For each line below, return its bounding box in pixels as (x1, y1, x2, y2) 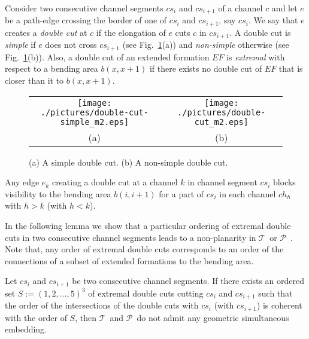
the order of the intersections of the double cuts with (5, 299, 199, 311)
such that (258, 286, 293, 299)
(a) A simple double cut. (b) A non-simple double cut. (29, 155, 228, 168)
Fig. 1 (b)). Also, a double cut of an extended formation (5, 50, 210, 63)
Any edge (5, 176, 40, 188)
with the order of (5, 311, 67, 323)
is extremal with (226, 50, 285, 63)
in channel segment (187, 176, 257, 188)
